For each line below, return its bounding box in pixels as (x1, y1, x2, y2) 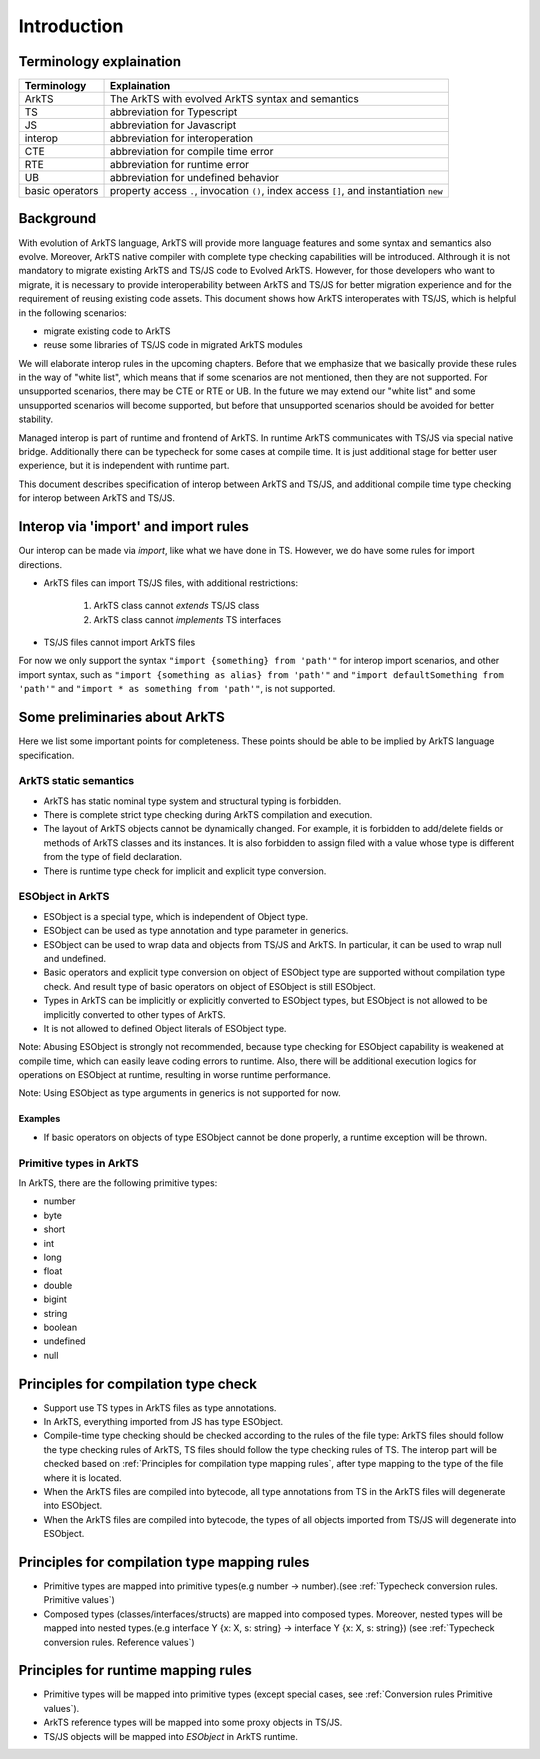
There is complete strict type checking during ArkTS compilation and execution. (43, 809, 373, 821)
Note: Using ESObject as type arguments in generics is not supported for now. (18, 1087, 341, 1099)
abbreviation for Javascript (109, 118, 237, 132)
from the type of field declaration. (43, 851, 183, 863)
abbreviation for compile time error (109, 145, 274, 159)
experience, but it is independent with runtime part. (18, 460, 230, 472)
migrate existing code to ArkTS (43, 325, 171, 337)
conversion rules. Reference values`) (43, 1636, 195, 1648)
